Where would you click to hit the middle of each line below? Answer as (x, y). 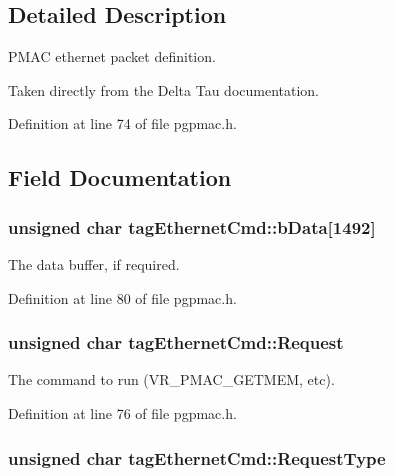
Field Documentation (120, 177)
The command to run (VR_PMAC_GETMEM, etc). (171, 379)
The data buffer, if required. (94, 263)
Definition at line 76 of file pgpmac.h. (122, 412)
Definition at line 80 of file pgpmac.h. (122, 297)
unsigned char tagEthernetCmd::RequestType (197, 457)
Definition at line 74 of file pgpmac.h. (122, 123)
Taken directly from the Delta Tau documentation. (164, 89)
